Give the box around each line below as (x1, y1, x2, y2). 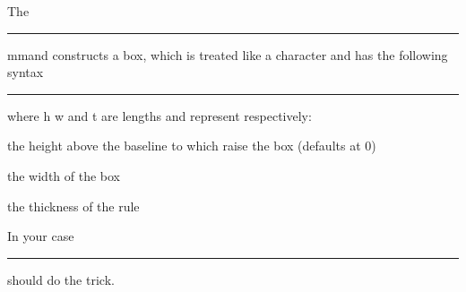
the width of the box (7, 166, 121, 185)
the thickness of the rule (7, 196, 140, 215)
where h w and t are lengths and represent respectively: (7, 106, 312, 125)
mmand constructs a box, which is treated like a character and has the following (7, 45, 448, 64)
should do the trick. (7, 270, 115, 288)
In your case (7, 227, 74, 245)
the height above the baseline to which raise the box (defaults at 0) (7, 136, 376, 155)
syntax (7, 63, 44, 82)
